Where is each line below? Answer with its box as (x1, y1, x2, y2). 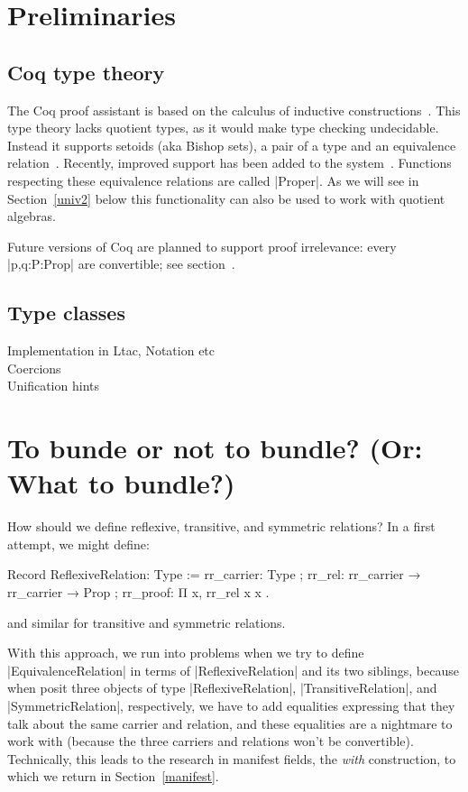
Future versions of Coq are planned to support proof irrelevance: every (7, 236, 397, 255)
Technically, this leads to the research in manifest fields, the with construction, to (7, 749, 456, 768)
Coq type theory (7, 58, 165, 86)
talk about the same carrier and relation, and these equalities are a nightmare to (7, 714, 453, 732)
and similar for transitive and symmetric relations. (7, 612, 286, 631)
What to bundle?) (7, 465, 235, 502)
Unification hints (7, 376, 99, 395)
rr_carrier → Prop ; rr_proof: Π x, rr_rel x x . (7, 583, 270, 601)
